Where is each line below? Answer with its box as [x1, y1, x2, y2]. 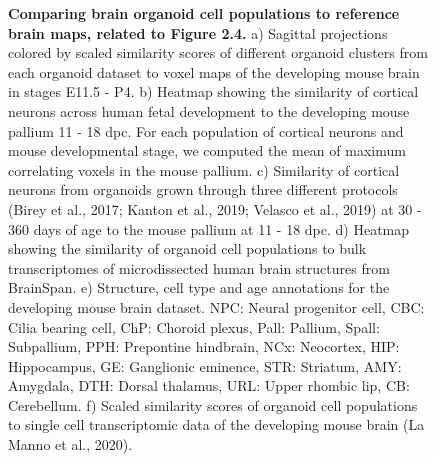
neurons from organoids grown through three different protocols [8, 179, 398, 200]
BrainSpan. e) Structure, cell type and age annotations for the [8, 277, 390, 298]
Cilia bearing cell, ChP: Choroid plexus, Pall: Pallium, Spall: [8, 316, 380, 337]
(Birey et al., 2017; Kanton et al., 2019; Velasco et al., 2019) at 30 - [8, 198, 422, 219]
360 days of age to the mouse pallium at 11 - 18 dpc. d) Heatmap [8, 218, 410, 239]
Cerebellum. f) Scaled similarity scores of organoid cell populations [8, 394, 418, 415]
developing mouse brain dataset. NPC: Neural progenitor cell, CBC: [8, 296, 425, 317]
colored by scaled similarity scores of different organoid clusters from [8, 42, 428, 63]
